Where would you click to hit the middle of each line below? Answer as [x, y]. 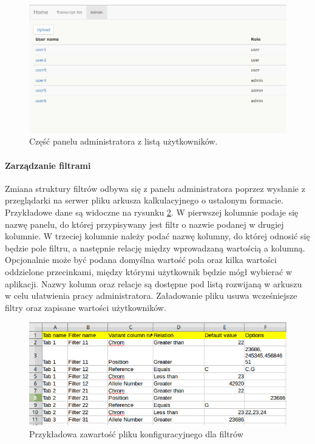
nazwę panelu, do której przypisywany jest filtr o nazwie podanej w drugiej [144, 224]
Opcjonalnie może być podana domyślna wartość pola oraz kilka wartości [141, 260]
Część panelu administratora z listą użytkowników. [124, 141]
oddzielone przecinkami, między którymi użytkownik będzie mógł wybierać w [149, 272]
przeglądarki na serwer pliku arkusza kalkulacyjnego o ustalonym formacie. [144, 200]
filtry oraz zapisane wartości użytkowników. [86, 307]
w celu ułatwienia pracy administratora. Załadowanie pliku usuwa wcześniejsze [151, 295]
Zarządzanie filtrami [48, 165]
